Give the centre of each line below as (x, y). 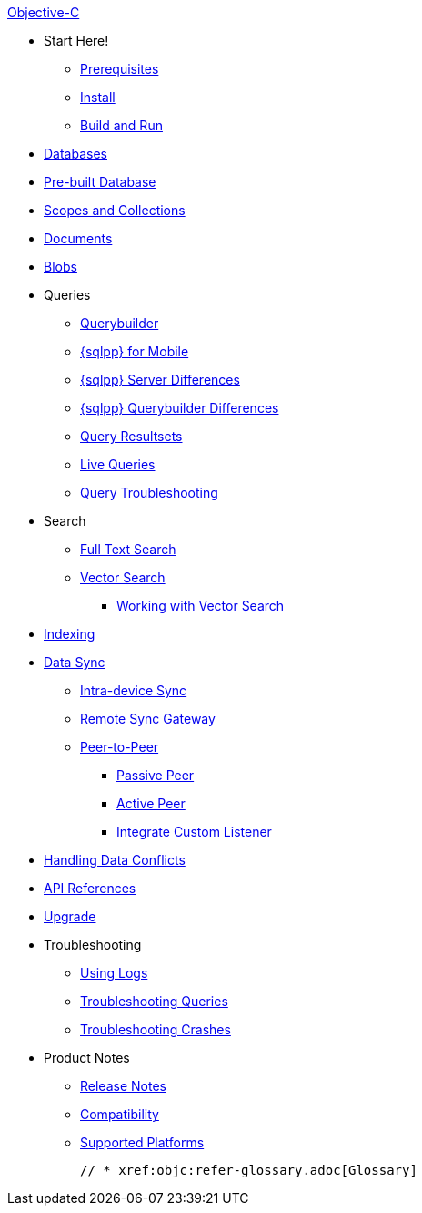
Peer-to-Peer (120, 747)
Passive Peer (156, 775)
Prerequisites (120, 69)
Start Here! (76, 41)
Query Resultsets (131, 436)
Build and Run (121, 125)
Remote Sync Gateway (148, 719)
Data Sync (75, 662)
